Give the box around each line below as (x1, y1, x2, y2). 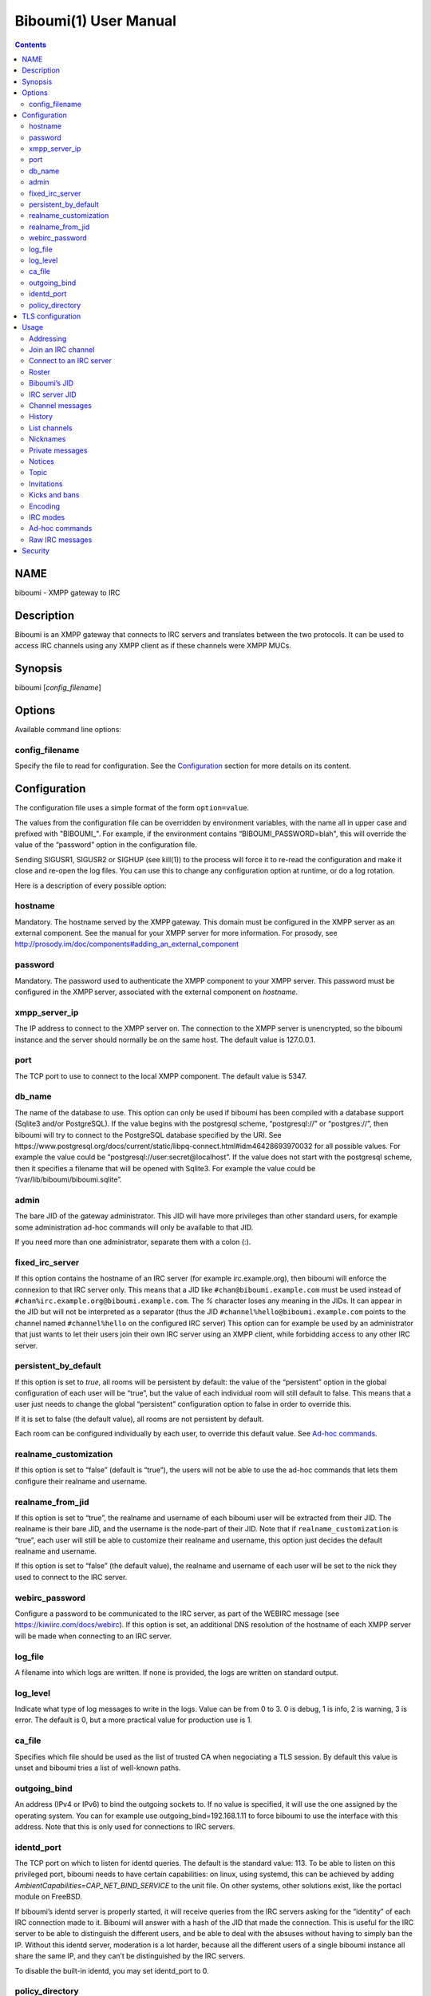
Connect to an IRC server (29, 356, 112, 366)
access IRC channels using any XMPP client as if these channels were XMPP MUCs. (14, 641, 291, 651)
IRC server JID (29, 390, 77, 399)
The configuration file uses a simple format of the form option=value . (14, 803, 250, 813)
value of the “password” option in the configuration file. (14, 840, 197, 849)
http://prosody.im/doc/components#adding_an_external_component (14, 939, 239, 949)
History (29, 412, 53, 422)
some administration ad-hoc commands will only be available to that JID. (14, 1222, 254, 1232)
